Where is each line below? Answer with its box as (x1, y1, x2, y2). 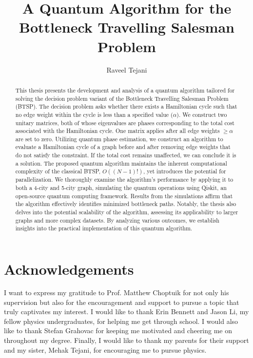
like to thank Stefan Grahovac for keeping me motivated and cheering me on (4, 325, 233, 336)
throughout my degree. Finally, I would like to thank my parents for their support (4, 335, 249, 345)
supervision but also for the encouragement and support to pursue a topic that (4, 297, 239, 307)
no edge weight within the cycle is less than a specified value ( (15, 110, 173, 118)
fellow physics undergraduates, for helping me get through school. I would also (4, 316, 238, 326)
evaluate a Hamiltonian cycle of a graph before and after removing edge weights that (15, 143, 231, 151)
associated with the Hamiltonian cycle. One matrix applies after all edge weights (15, 127, 220, 135)
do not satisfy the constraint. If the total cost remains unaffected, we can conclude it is (15, 151, 236, 159)
